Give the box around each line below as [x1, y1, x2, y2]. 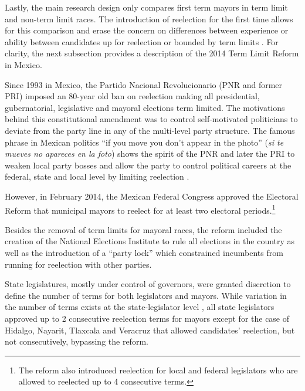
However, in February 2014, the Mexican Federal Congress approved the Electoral [5, 190, 299, 202]
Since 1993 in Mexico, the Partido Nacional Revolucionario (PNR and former [5, 78, 283, 90]
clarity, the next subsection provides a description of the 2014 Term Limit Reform [5, 47, 299, 59]
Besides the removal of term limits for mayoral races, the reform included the [5, 223, 282, 235]
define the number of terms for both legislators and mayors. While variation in [5, 289, 287, 301]
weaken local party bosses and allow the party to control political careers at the [5, 159, 292, 171]
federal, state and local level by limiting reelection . [5, 170, 189, 183]
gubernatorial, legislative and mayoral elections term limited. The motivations [5, 101, 285, 113]
